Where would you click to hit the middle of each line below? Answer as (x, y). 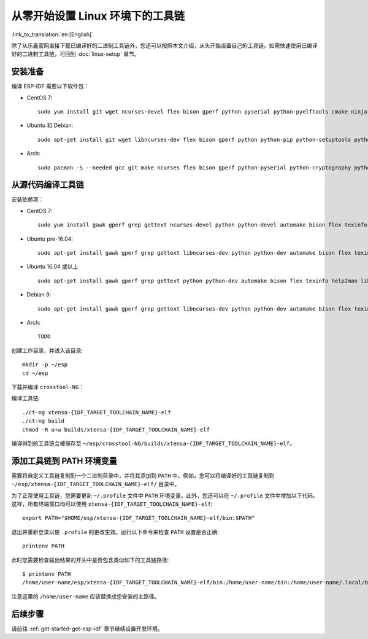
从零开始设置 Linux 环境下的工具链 (98, 16)
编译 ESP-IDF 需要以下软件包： (50, 87)
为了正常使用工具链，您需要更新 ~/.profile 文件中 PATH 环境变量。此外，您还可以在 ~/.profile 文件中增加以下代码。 (165, 495)
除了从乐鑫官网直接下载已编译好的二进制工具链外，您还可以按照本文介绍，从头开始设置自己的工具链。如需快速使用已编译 (164, 45)
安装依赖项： (28, 199)
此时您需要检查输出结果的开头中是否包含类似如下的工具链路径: (90, 560)
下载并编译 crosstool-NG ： (48, 387)
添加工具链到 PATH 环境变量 (64, 461)
